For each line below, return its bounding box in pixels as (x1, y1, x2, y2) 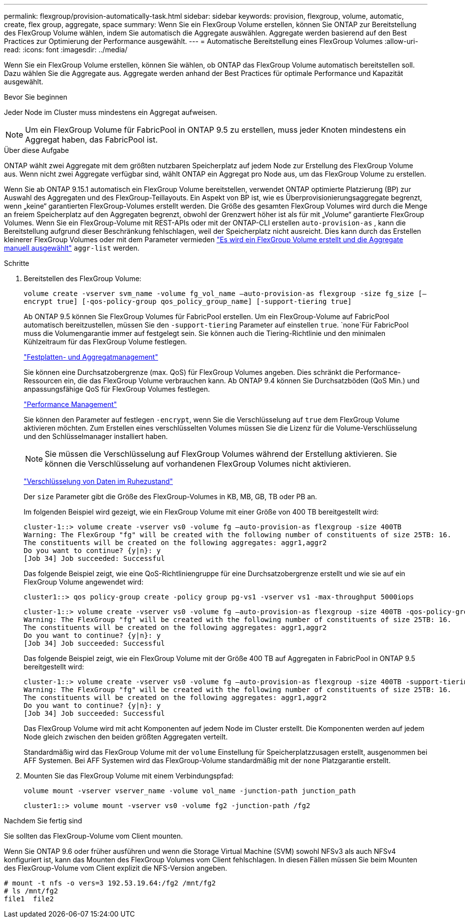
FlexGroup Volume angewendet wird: (24, 578, 144, 586)
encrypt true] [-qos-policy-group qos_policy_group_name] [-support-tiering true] (24, 297, 352, 305)
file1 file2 (4, 895, 54, 903)
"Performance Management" (24, 400, 117, 408)
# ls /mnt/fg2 (4, 887, 58, 895)
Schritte (4, 259, 30, 267)
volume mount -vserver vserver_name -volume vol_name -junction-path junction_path (24, 787, 356, 795)
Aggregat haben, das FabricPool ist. (25, 135, 158, 145)
